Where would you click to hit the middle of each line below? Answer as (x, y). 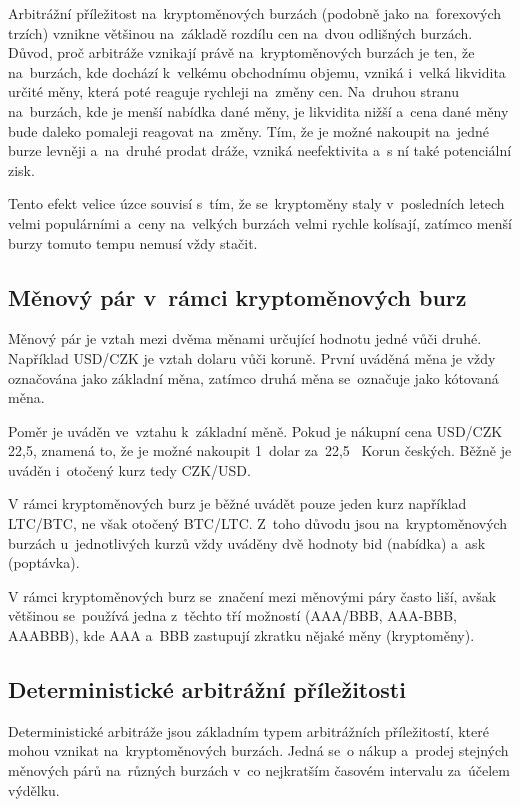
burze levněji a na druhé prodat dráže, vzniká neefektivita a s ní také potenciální (260, 150)
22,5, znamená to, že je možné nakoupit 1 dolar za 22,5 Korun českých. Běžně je (260, 450)
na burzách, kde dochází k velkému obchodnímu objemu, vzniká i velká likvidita (257, 71)
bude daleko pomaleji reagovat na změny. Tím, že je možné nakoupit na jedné (249, 130)
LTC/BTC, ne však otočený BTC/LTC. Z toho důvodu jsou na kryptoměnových (258, 523)
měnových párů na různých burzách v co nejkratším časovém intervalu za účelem (259, 770)
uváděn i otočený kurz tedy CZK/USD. (129, 469)
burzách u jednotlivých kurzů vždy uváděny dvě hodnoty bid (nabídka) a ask (247, 542)
